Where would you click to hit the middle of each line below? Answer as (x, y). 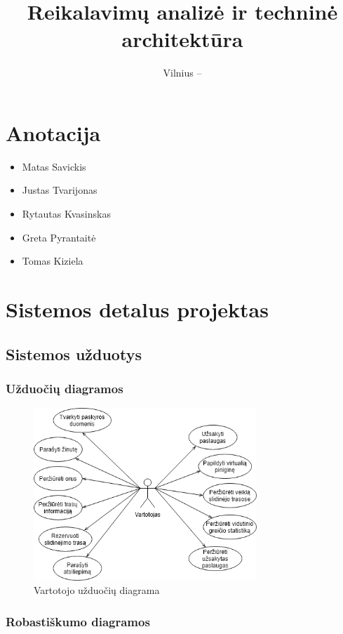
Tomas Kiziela (53, 261)
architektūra (182, 39)
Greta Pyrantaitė (59, 237)
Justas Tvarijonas (60, 190)
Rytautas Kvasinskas (66, 214)
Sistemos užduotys (74, 354)
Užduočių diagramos (65, 388)
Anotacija (53, 132)
